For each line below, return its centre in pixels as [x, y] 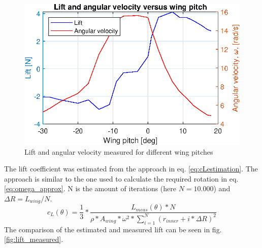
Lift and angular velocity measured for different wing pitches [119, 151]
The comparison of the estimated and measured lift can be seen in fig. [113, 229]
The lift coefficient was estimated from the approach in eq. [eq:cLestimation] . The [131, 169]
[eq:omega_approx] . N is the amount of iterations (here [90, 188]
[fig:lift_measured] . [34, 239]
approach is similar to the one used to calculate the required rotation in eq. [121, 178]
